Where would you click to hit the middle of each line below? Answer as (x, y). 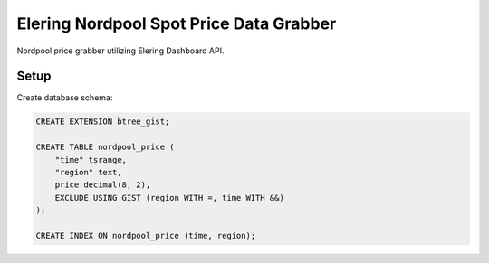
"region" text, (88, 172)
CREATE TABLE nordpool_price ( (105, 147)
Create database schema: (65, 98)
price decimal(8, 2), (103, 185)
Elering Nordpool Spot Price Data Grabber (177, 23)
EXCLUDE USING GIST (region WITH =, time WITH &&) (169, 197)
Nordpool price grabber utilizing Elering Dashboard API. (120, 51)
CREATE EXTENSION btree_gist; (103, 122)
